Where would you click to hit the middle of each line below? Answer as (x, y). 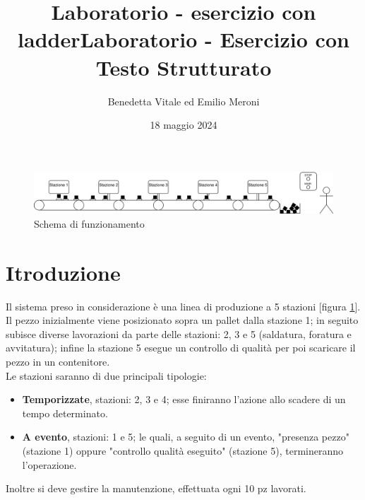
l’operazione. (49, 464)
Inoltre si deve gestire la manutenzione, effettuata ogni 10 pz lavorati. (156, 488)
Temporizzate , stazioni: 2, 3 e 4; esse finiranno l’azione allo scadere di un (184, 399)
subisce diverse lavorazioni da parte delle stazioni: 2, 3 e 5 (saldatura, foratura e (179, 333)
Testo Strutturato (184, 67)
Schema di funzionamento (89, 223)
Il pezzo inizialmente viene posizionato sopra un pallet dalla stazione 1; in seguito (182, 320)
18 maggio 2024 (184, 125)
